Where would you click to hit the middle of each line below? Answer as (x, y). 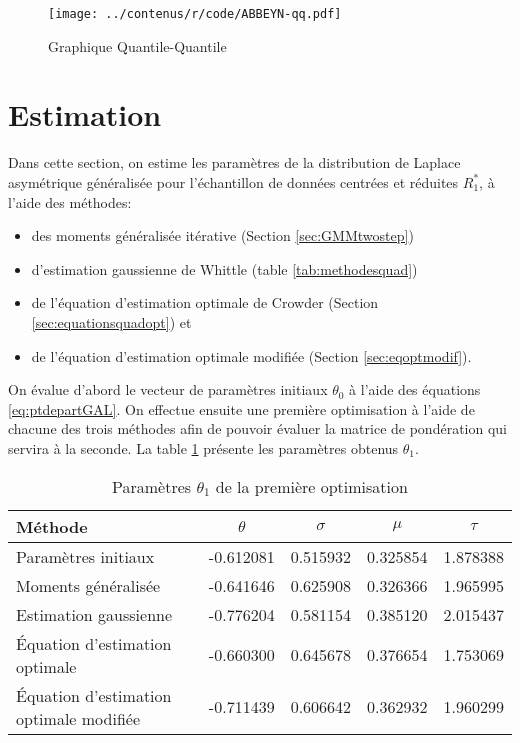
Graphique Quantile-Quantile (137, 45)
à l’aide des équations (415, 389)
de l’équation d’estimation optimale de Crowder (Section (205, 302)
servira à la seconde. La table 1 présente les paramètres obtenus (203, 447)
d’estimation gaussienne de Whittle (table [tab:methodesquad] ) (224, 268)
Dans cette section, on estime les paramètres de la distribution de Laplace (234, 162)
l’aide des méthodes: (70, 201)
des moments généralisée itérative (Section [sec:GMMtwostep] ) (222, 235)
